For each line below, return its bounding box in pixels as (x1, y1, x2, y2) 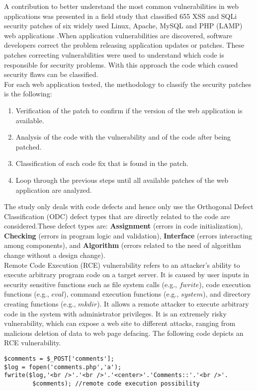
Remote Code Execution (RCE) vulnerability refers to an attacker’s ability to (4, 259, 240, 270)
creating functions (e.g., (4, 299, 76, 309)
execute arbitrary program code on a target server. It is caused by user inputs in (4, 269, 250, 280)
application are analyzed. (15, 184, 92, 195)
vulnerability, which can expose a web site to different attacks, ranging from (4, 318, 236, 328)
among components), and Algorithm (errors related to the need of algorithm (4, 240, 241, 250)
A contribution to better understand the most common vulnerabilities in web (4, 1, 239, 11)
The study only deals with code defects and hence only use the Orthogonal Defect (4, 201, 254, 212)
